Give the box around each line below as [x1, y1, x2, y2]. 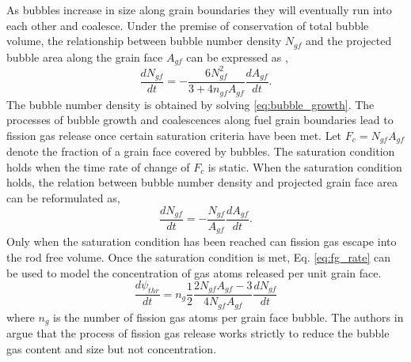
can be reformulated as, [6, 189, 120, 206]
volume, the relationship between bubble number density [6, 32, 282, 49]
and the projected [306, 32, 392, 49]
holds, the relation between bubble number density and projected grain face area [6, 174, 398, 190]
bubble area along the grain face [6, 48, 163, 65]
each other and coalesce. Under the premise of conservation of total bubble [6, 17, 369, 33]
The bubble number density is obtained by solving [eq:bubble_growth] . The [6, 96, 375, 112]
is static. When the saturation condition [207, 158, 402, 175]
